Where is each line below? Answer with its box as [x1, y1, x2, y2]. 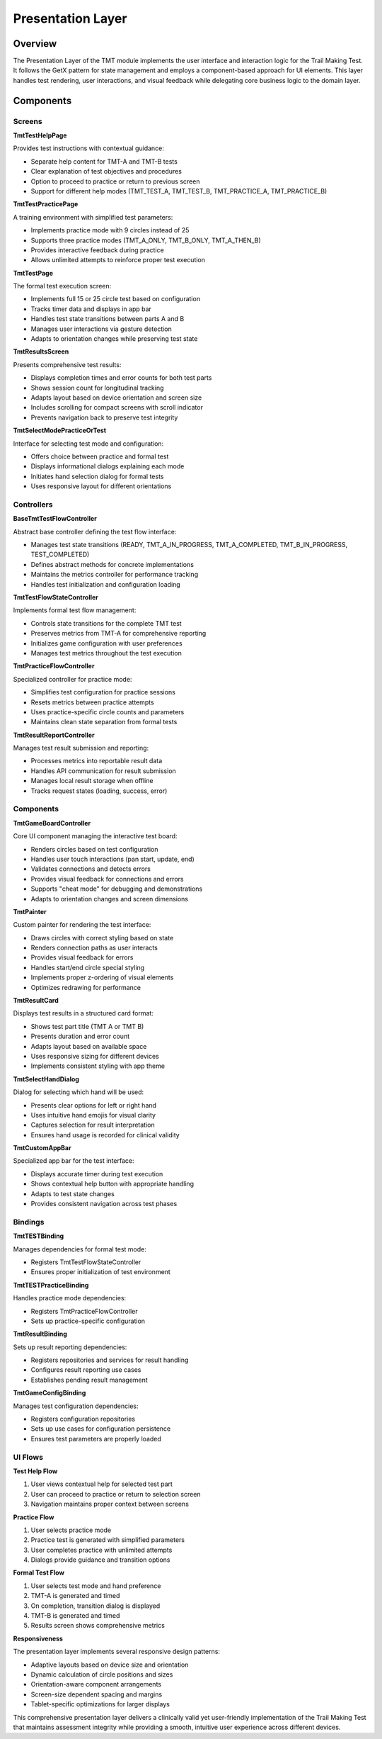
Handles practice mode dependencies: [13, 1294, 127, 1302]
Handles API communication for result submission [30, 766, 176, 775]
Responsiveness [13, 1634, 64, 1643]
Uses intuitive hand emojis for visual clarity [30, 1110, 156, 1119]
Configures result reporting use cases [30, 1366, 141, 1374]
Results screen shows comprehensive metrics [30, 1621, 166, 1630]
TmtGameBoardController [13, 818, 91, 827]
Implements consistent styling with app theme [30, 1062, 166, 1070]
